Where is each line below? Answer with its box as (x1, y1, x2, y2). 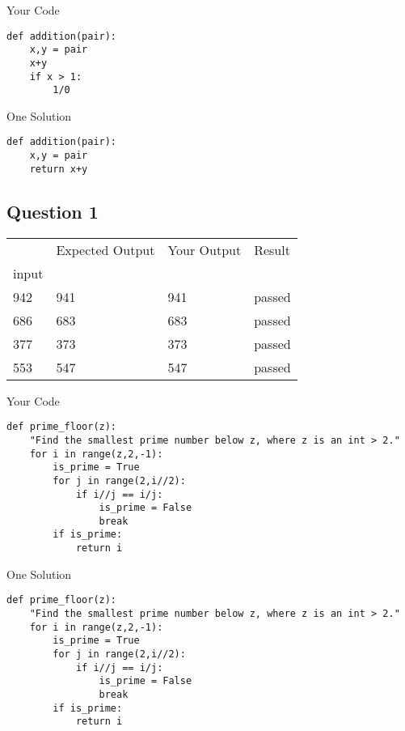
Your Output (167, 240, 242, 259)
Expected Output (56, 240, 155, 259)
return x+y (29, 163, 88, 175)
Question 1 (6, 198, 99, 223)
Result (254, 240, 290, 259)
